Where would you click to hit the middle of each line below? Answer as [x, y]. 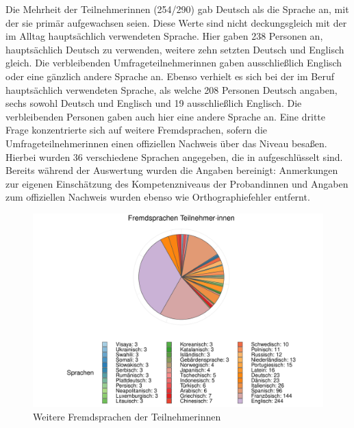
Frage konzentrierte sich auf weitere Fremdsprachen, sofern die [136, 130]
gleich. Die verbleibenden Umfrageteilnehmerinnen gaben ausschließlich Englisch [174, 63]
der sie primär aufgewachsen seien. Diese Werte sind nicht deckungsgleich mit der [176, 22]
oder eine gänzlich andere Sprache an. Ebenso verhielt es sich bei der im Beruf [170, 76]
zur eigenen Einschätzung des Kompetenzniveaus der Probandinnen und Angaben [177, 183]
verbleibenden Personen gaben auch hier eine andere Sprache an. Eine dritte [166, 116]
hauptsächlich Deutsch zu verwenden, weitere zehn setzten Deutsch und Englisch [175, 49]
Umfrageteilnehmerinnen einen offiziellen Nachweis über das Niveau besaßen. [166, 143]
